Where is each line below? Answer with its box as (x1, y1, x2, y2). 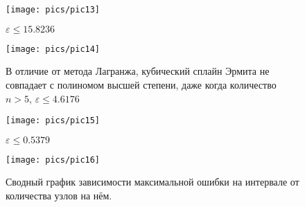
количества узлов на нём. (6, 188, 112, 202)
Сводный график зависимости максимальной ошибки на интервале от (6, 174, 299, 189)
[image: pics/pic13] (6, 5, 101, 15)
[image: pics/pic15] (6, 116, 101, 126)
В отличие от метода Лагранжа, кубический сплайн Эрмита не (6, 64, 270, 78)
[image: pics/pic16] (6, 154, 101, 165)
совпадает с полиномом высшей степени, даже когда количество (6, 77, 277, 91)
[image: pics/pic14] (6, 44, 101, 54)
